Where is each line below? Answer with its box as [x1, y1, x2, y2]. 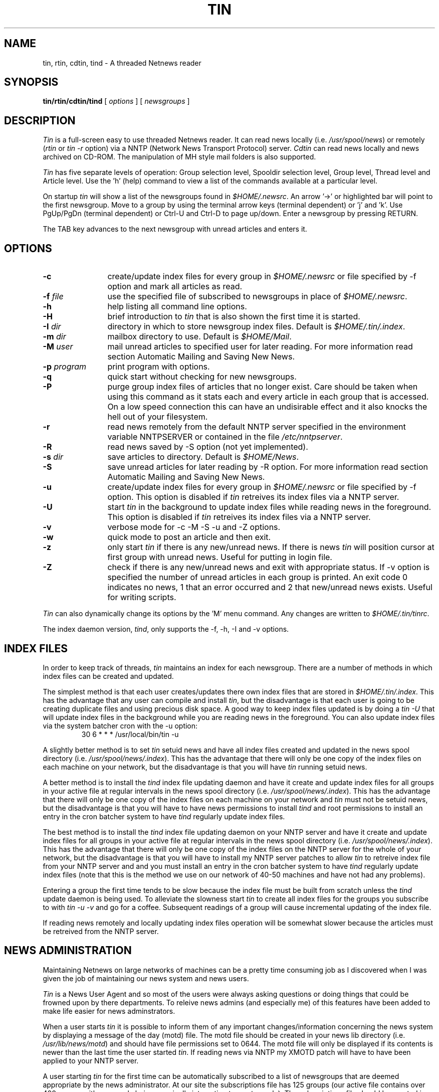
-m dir [43, 331, 66, 342]
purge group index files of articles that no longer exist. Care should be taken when [107, 382, 418, 392]
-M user [43, 341, 73, 352]
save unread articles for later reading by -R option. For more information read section [107, 462, 428, 472]
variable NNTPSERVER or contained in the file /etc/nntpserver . [107, 432, 343, 442]
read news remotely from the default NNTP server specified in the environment [107, 422, 406, 432]
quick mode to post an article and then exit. [107, 532, 271, 542]
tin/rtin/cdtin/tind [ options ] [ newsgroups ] [43, 97, 190, 106]
